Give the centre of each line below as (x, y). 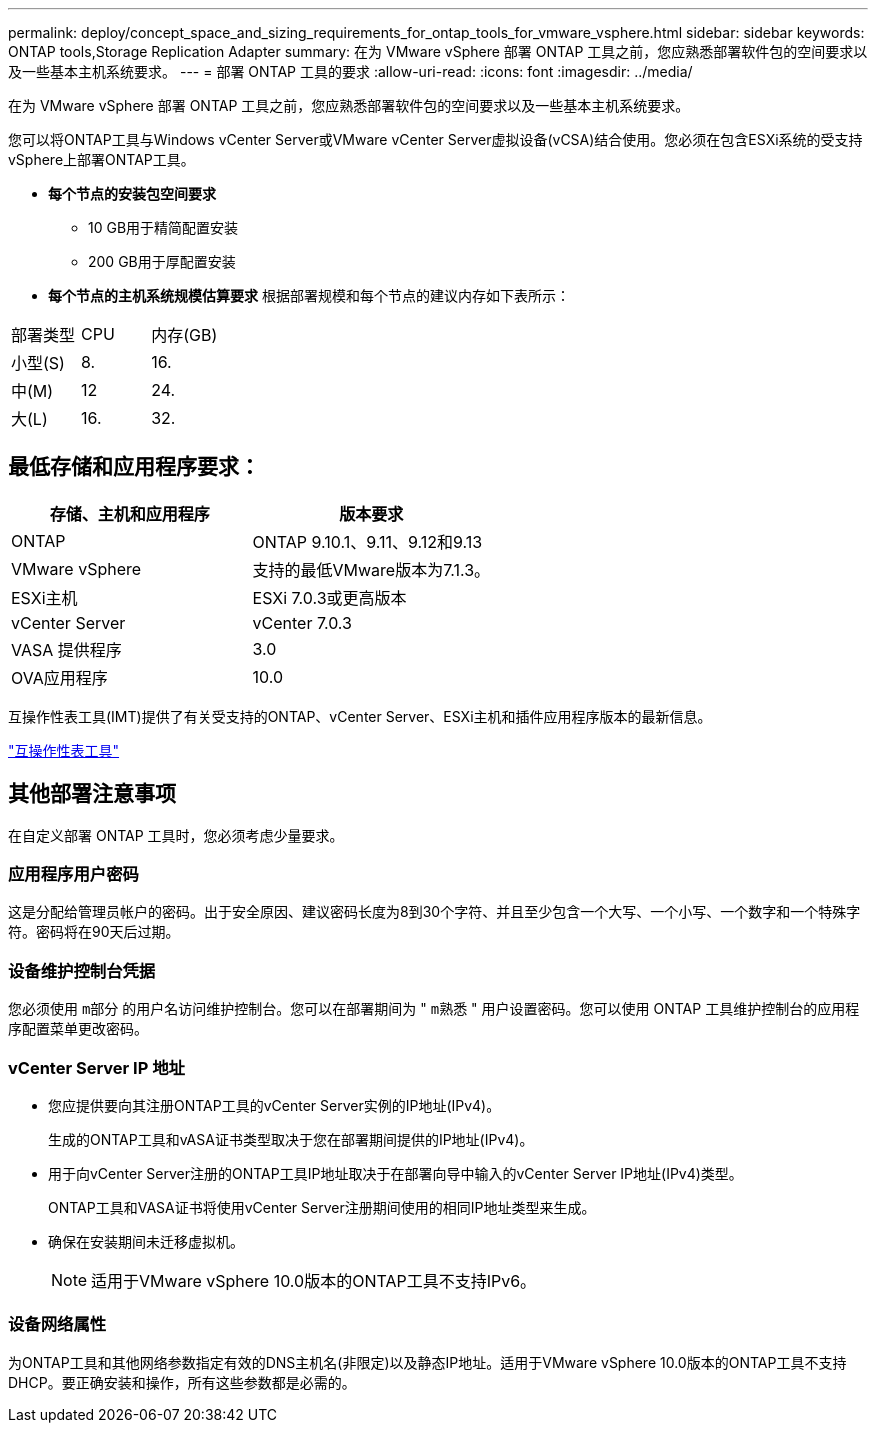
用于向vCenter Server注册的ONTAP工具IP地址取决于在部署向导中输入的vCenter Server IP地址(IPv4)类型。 (395, 1173)
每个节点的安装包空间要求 (132, 193)
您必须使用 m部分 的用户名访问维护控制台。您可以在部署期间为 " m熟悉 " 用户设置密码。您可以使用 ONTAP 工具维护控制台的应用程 (434, 1009)
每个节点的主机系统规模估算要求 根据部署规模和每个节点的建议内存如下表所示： (309, 295)
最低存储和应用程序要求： (134, 467)
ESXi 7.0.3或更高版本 (329, 597)
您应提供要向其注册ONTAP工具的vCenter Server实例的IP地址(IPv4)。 (274, 1105)
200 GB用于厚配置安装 (162, 261)
